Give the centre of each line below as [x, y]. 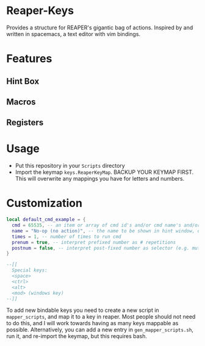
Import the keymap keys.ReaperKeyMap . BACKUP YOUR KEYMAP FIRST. [104, 172]
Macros [21, 102]
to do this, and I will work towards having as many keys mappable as [92, 323]
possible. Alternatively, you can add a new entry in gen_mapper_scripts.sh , [100, 330]
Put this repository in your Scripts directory [70, 166]
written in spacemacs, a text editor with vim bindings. [74, 34]
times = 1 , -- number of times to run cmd [67, 236]
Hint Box [23, 81]
